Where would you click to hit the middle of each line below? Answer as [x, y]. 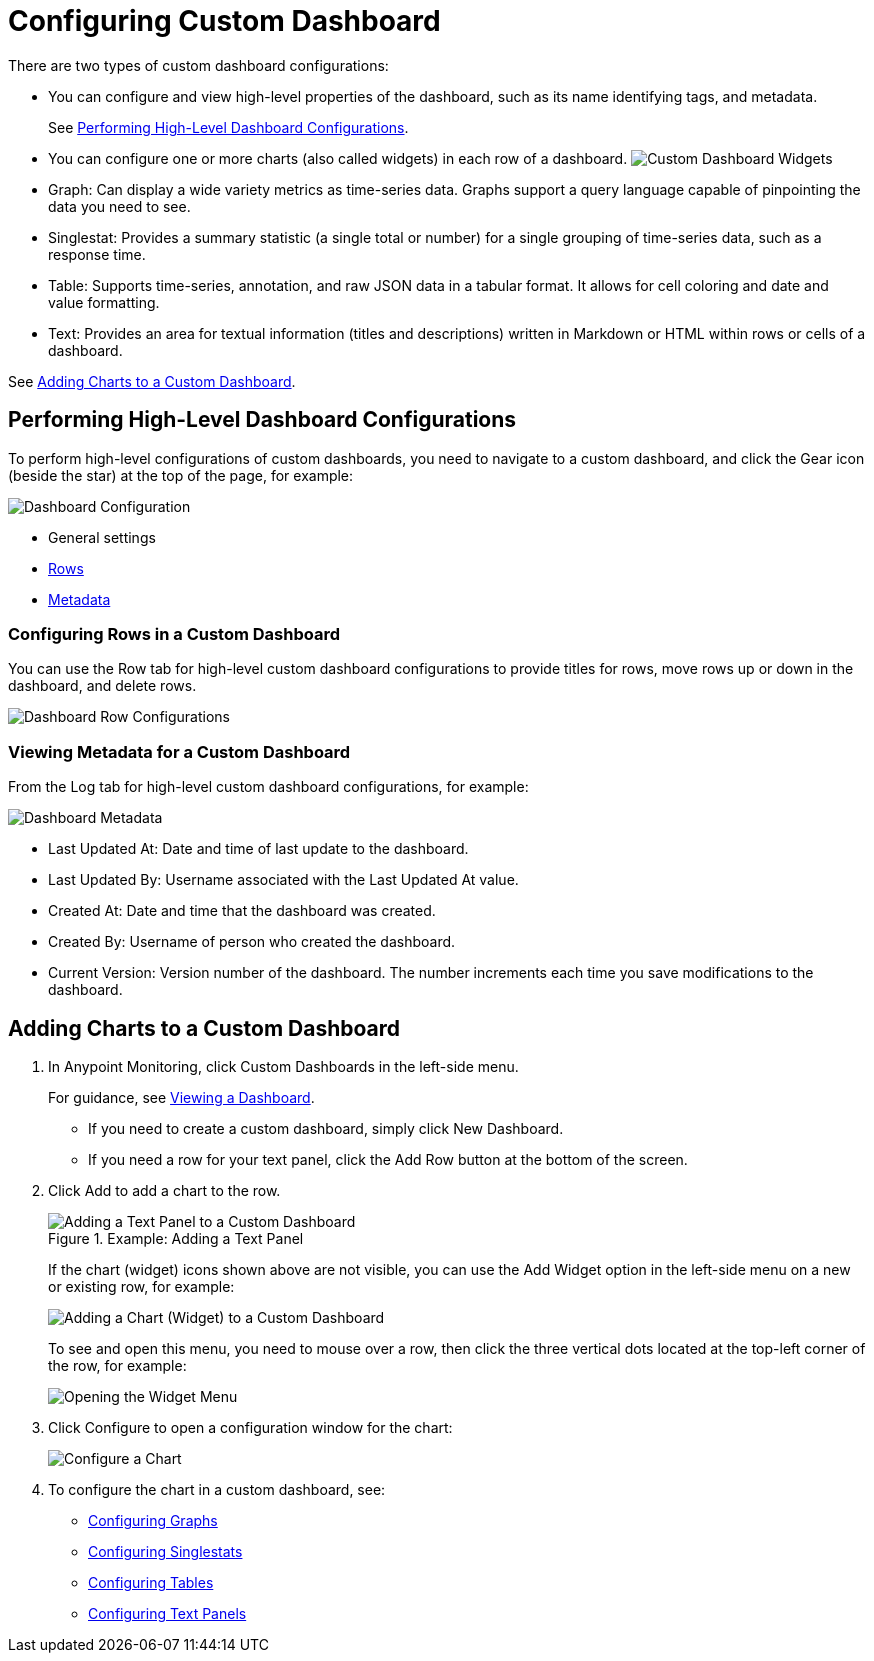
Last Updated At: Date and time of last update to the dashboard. [258, 849]
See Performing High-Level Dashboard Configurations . [228, 127]
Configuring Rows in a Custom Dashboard [174, 633]
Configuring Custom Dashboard [224, 21]
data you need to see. [119, 206]
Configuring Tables [151, 1582]
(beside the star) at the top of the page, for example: [181, 475]
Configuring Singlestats [165, 1551]
